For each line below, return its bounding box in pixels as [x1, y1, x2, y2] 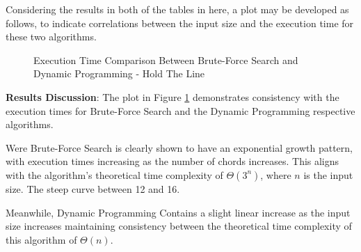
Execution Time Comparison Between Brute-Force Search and [33, 52, 298, 67]
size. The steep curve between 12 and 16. [6, 181, 180, 196]
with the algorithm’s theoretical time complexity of [6, 167, 223, 182]
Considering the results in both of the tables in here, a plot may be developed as [6, 2, 349, 16]
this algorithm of [6, 232, 77, 246]
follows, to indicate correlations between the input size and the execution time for [6, 15, 354, 30]
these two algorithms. [6, 29, 97, 44]
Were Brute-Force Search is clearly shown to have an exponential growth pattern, [6, 140, 353, 155]
